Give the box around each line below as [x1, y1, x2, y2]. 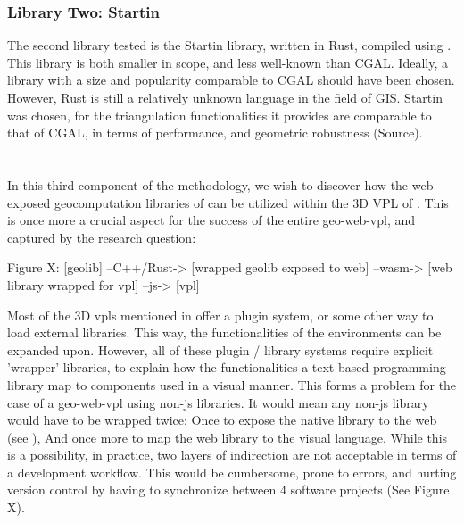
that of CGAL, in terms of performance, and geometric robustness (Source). [7, 123, 423, 142]
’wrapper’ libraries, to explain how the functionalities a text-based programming [7, 358, 446, 377]
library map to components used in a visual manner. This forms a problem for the [7, 375, 457, 394]
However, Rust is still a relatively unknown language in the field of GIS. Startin [7, 88, 443, 106]
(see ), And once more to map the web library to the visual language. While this [7, 428, 448, 446]
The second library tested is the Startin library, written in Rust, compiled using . [7, 36, 452, 54]
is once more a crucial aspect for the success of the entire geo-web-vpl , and [7, 211, 416, 229]
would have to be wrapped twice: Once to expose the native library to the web [7, 411, 437, 429]
